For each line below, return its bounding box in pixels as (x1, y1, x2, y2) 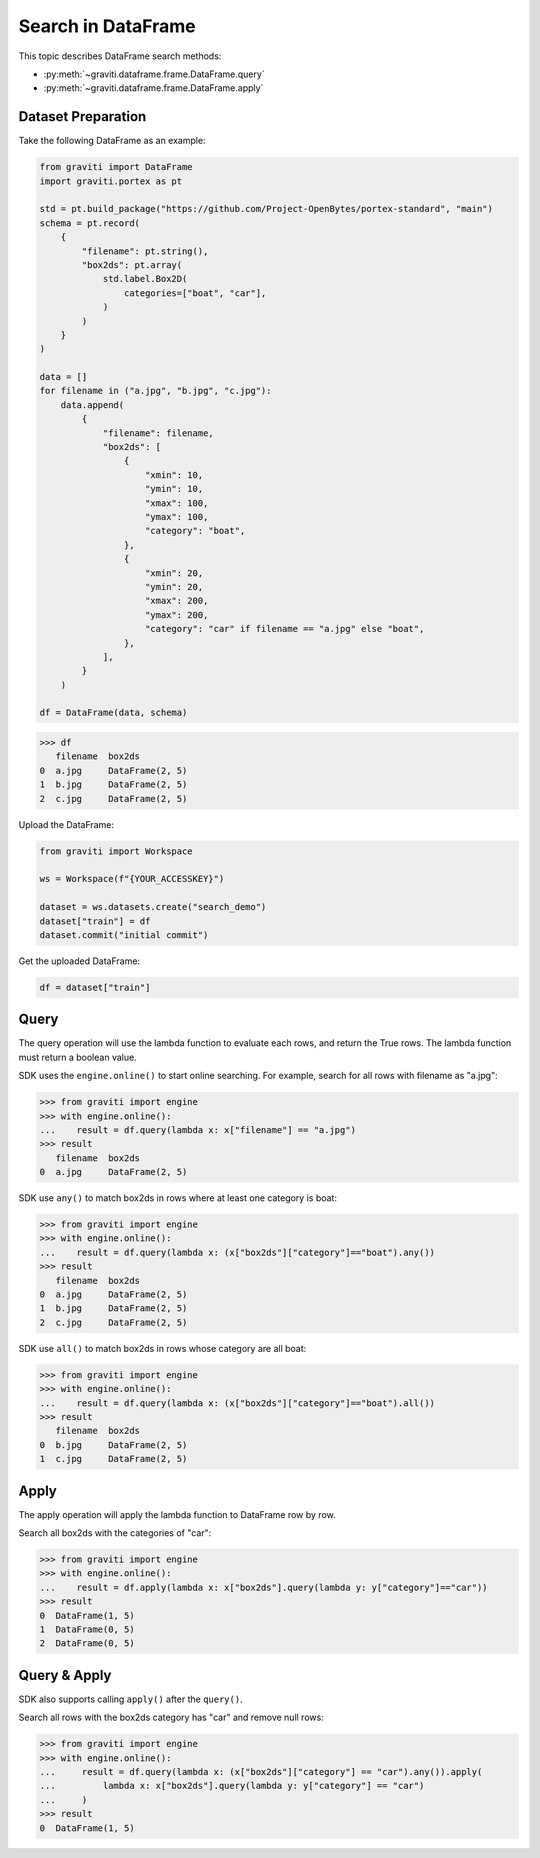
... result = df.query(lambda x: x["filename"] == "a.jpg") (39, 1124, 357, 1135)
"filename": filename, (102, 427, 214, 439)
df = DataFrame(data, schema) (39, 707, 188, 719)
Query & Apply (18, 1666, 112, 1684)
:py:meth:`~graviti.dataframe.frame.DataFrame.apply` (43, 82, 264, 94)
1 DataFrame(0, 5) (39, 1623, 135, 1635)
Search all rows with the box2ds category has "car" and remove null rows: (18, 1711, 324, 1724)
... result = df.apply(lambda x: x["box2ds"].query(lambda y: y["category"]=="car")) (39, 1581, 489, 1593)
